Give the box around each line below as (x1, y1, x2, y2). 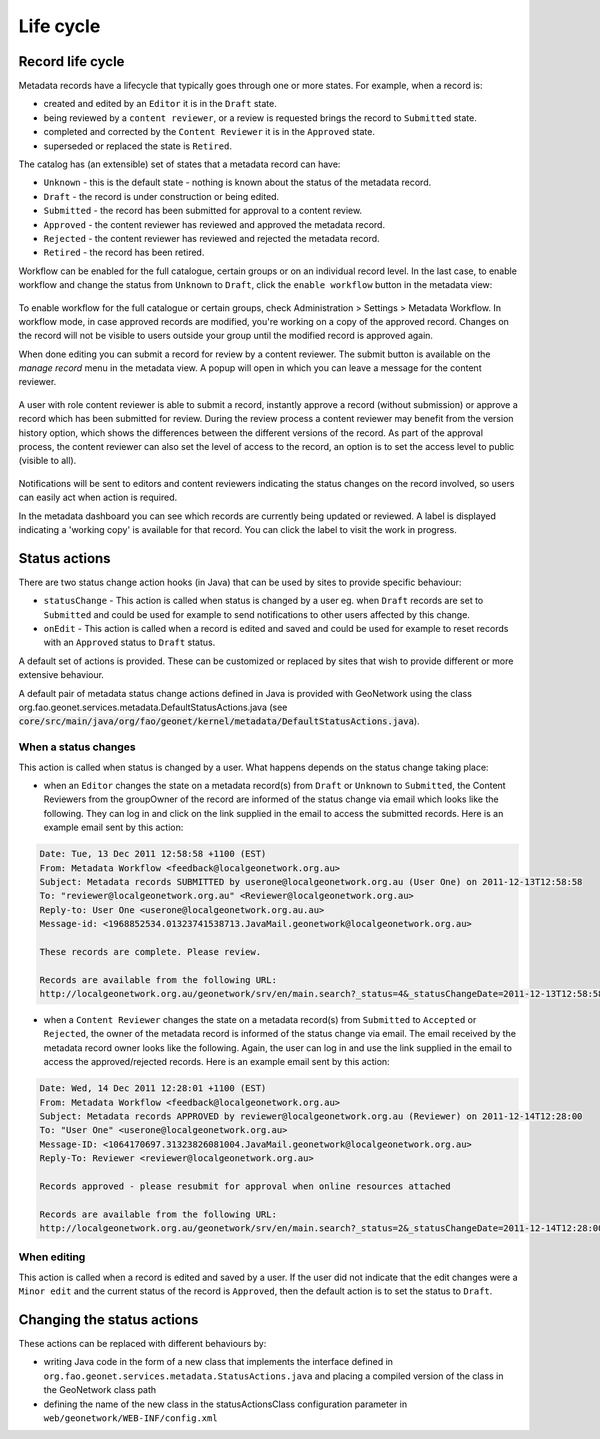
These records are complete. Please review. (39, 946, 262, 957)
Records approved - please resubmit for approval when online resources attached (39, 1180, 452, 1192)
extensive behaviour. (18, 669, 105, 681)
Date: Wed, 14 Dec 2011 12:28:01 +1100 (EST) (39, 1083, 267, 1094)
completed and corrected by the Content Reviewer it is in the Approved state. (43, 126, 375, 138)
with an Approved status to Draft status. (43, 636, 216, 649)
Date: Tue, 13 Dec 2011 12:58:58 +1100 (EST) (39, 848, 267, 860)
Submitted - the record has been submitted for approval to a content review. (43, 205, 363, 217)
